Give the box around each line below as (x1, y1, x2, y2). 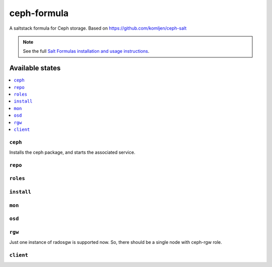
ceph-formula (9, 8, 69, 19)
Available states (9, 64, 61, 72)
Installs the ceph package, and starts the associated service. (9, 149, 135, 155)
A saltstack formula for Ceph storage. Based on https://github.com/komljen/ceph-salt (9, 25, 187, 31)
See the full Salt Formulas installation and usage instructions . (23, 48, 150, 54)
